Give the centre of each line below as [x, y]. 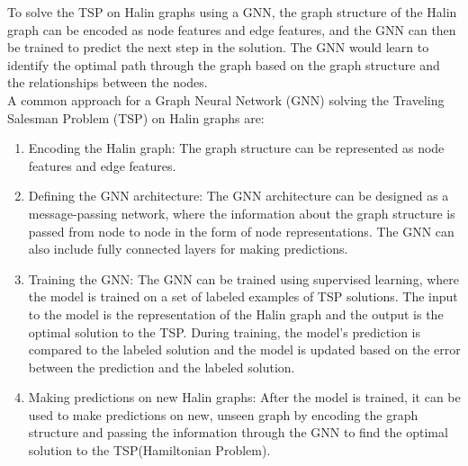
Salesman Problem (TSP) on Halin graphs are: [136, 117]
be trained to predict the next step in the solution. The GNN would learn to [218, 47]
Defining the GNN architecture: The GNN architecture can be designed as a [238, 196]
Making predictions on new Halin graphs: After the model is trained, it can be [244, 397]
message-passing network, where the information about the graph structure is [242, 213]
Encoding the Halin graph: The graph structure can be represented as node [236, 148]
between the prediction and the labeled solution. [162, 367]
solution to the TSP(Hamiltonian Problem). [149, 450]
